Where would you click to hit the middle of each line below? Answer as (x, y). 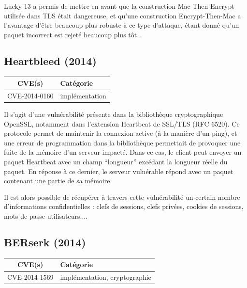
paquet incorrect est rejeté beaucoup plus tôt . (73, 34)
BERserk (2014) (45, 242)
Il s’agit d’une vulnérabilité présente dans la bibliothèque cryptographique (114, 114)
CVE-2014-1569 (30, 277)
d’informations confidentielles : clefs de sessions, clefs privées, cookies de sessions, (124, 206)
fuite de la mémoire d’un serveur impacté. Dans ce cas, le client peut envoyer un (123, 152)
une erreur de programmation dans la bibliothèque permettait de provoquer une (122, 142)
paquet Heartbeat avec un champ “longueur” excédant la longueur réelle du (116, 161)
